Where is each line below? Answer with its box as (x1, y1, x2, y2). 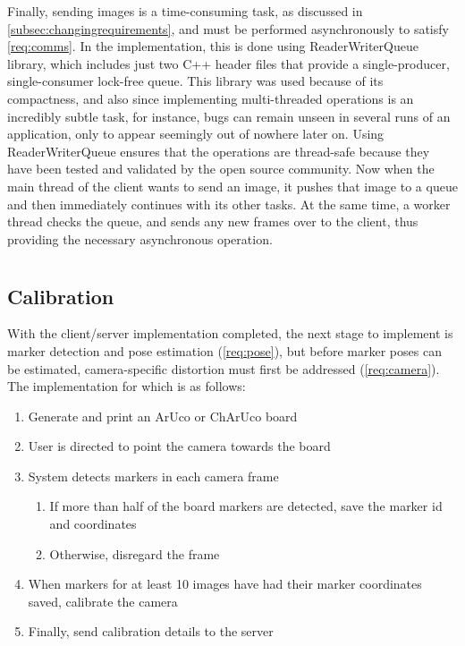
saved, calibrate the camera (28, 591, 178, 610)
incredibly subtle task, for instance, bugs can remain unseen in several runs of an (7, 106, 451, 125)
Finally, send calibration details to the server (28, 622, 274, 641)
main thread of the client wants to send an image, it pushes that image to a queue (7, 176, 458, 195)
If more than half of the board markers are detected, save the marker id (49, 497, 443, 515)
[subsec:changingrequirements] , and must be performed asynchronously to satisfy (7, 19, 449, 38)
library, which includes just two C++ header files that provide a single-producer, (7, 54, 450, 72)
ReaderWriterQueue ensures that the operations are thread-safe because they (7, 141, 430, 160)
